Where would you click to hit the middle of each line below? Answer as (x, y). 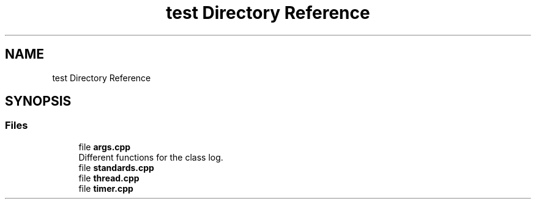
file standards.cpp (116, 167)
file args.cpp (105, 147)
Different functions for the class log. (151, 157)
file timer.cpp (106, 188)
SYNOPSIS (38, 101)
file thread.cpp (109, 178)
